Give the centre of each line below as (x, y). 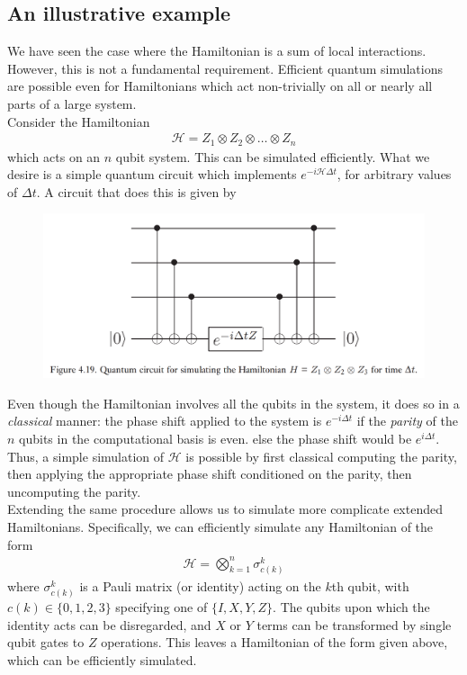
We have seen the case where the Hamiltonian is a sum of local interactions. (217, 51)
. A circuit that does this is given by (136, 191)
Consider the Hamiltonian (79, 121)
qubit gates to (46, 642)
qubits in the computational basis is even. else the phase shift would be (216, 438)
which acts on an (54, 156)
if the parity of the (407, 421)
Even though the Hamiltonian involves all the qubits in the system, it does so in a (233, 403)
